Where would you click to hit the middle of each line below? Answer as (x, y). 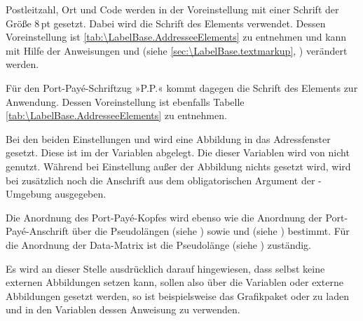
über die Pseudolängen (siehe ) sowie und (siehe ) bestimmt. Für (211, 231)
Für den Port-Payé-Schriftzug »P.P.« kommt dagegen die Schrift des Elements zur (182, 87)
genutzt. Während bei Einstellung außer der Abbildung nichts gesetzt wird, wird (178, 166)
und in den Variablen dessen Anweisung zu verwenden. (123, 309)
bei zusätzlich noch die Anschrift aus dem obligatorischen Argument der (160, 180)
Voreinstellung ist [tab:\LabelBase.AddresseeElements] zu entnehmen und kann (176, 37)
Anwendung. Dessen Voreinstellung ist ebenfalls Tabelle (125, 101)
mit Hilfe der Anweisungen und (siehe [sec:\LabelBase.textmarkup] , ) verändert (177, 50)
